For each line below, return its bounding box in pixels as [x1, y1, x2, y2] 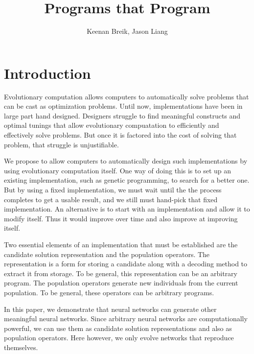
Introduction [4, 63, 91, 83]
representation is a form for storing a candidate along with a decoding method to [4, 259, 248, 269]
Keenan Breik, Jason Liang [87, 26, 168, 36]
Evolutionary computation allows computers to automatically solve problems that [4, 91, 249, 101]
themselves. [4, 342, 38, 352]
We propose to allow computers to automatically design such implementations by [4, 156, 248, 166]
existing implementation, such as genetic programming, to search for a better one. [4, 175, 250, 185]
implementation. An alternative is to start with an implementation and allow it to [4, 204, 250, 214]
